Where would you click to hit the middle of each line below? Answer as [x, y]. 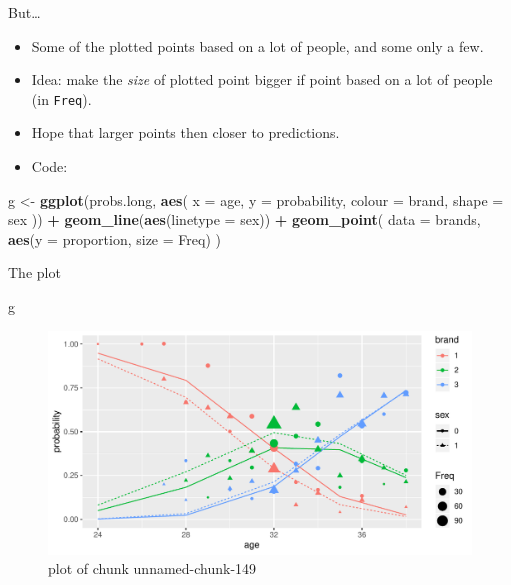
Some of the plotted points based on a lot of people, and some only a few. [257, 45]
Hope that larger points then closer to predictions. [185, 132]
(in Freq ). [61, 98]
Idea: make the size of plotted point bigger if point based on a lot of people [262, 79]
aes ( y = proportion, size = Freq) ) [114, 238]
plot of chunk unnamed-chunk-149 [152, 568]
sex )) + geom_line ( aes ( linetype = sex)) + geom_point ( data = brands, [244, 219]
